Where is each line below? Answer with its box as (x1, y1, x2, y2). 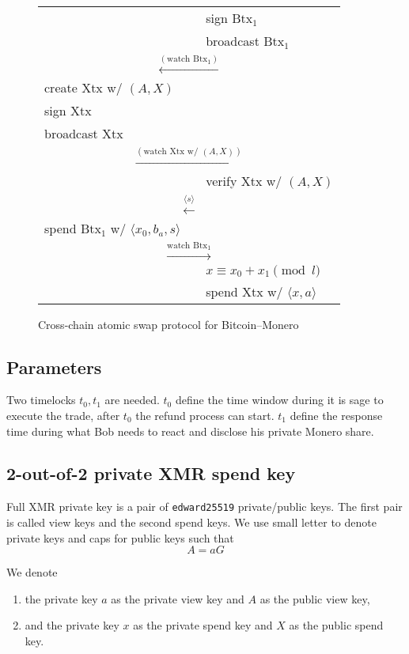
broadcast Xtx (44, 124, 123, 143)
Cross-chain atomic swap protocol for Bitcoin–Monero (38, 316, 299, 332)
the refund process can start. (135, 406, 275, 423)
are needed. (104, 391, 160, 408)
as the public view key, (259, 590, 370, 607)
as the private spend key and (133, 617, 273, 633)
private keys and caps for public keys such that (6, 529, 234, 546)
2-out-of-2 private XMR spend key (6, 461, 296, 486)
